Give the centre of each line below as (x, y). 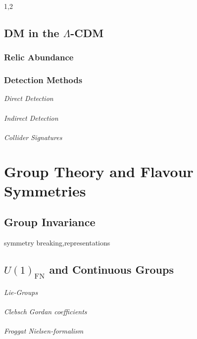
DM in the (32, 32)
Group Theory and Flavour (99, 171)
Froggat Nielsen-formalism (44, 330)
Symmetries (45, 190)
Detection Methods (43, 80)
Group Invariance (50, 222)
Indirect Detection (31, 118)
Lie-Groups (21, 292)
